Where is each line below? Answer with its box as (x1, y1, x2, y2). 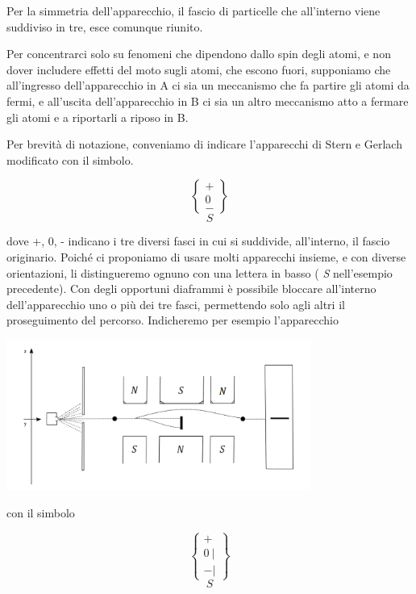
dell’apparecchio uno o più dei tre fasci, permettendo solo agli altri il (6, 295, 345, 312)
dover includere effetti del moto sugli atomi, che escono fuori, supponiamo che (6, 61, 391, 77)
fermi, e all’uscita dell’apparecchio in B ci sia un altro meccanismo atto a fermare (6, 92, 409, 109)
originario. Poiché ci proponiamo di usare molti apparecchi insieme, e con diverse (6, 248, 406, 265)
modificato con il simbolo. (6, 151, 134, 168)
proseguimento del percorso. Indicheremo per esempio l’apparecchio (6, 312, 339, 328)
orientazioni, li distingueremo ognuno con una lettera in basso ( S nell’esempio (6, 264, 393, 281)
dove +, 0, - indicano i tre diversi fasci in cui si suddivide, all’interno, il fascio (6, 232, 390, 249)
